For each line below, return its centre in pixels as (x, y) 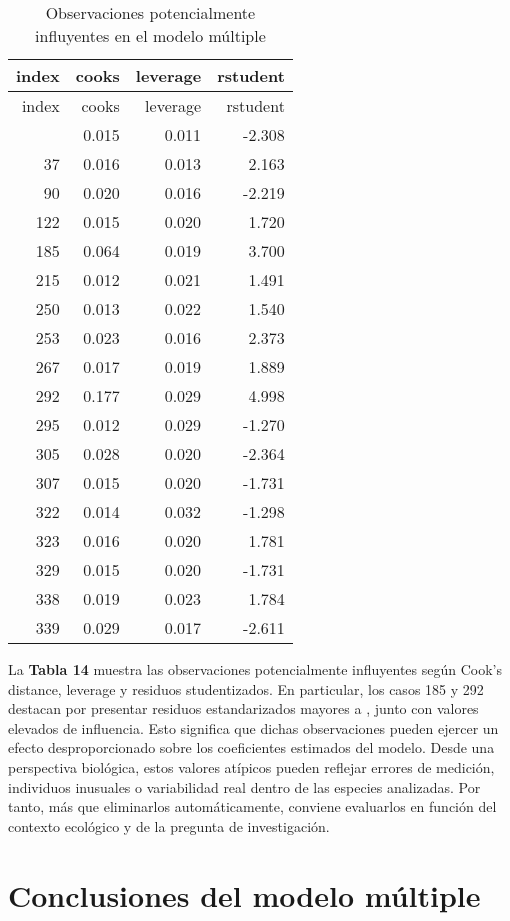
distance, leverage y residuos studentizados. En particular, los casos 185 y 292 (246, 688)
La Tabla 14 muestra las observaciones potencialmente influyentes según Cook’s (255, 669)
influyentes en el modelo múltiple (150, 35)
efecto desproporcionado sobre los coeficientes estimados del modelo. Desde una (251, 747)
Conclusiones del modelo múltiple (244, 894)
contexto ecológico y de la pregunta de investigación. (169, 825)
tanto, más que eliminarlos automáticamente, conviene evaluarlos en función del (252, 806)
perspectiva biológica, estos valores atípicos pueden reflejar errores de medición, (251, 766)
